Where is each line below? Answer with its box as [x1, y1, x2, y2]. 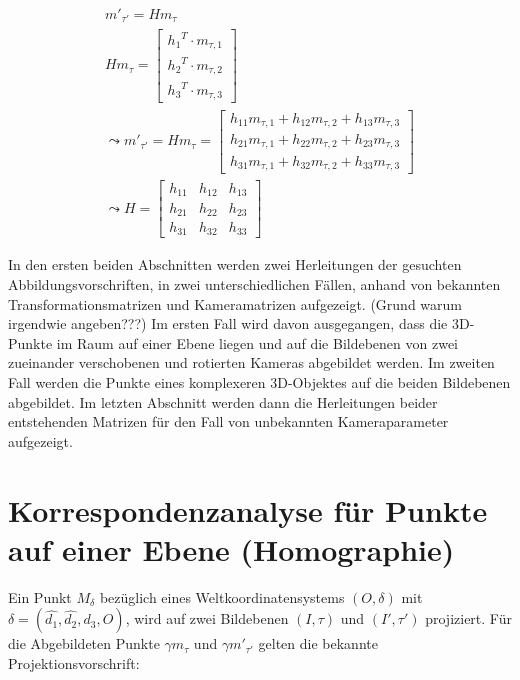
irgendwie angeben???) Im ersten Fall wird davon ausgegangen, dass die [8, 313, 448, 334]
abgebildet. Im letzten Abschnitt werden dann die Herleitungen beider [8, 391, 438, 412]
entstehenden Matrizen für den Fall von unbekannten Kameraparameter [8, 411, 449, 432]
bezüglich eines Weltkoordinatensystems [99, 586, 345, 607]
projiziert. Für [425, 608, 512, 629]
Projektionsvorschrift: [8, 652, 140, 673]
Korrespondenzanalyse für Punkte [8, 489, 488, 530]
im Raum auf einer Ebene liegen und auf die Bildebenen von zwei [56, 332, 459, 353]
